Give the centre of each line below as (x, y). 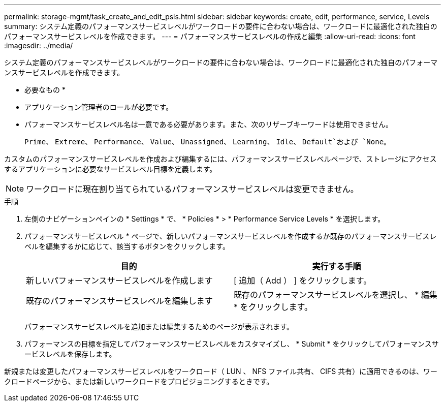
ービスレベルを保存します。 (70, 354)
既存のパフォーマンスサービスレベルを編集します (119, 301)
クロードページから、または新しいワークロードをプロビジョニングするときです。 (139, 381)
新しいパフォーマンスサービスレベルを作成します (119, 280)
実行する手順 (337, 266)
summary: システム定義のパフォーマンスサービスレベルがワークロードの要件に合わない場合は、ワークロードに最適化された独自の (221, 26)
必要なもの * (45, 90)
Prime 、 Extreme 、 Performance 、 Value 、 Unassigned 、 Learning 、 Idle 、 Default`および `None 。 (208, 142)
